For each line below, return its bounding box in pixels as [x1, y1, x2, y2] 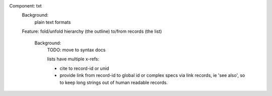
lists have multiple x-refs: [47, 56, 99, 62]
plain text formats [34, 19, 71, 25]
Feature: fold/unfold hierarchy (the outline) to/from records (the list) [22, 28, 162, 35]
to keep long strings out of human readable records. [59, 79, 168, 85]
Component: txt [9, 3, 42, 9]
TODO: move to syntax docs [47, 47, 106, 53]
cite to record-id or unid [59, 65, 109, 71]
